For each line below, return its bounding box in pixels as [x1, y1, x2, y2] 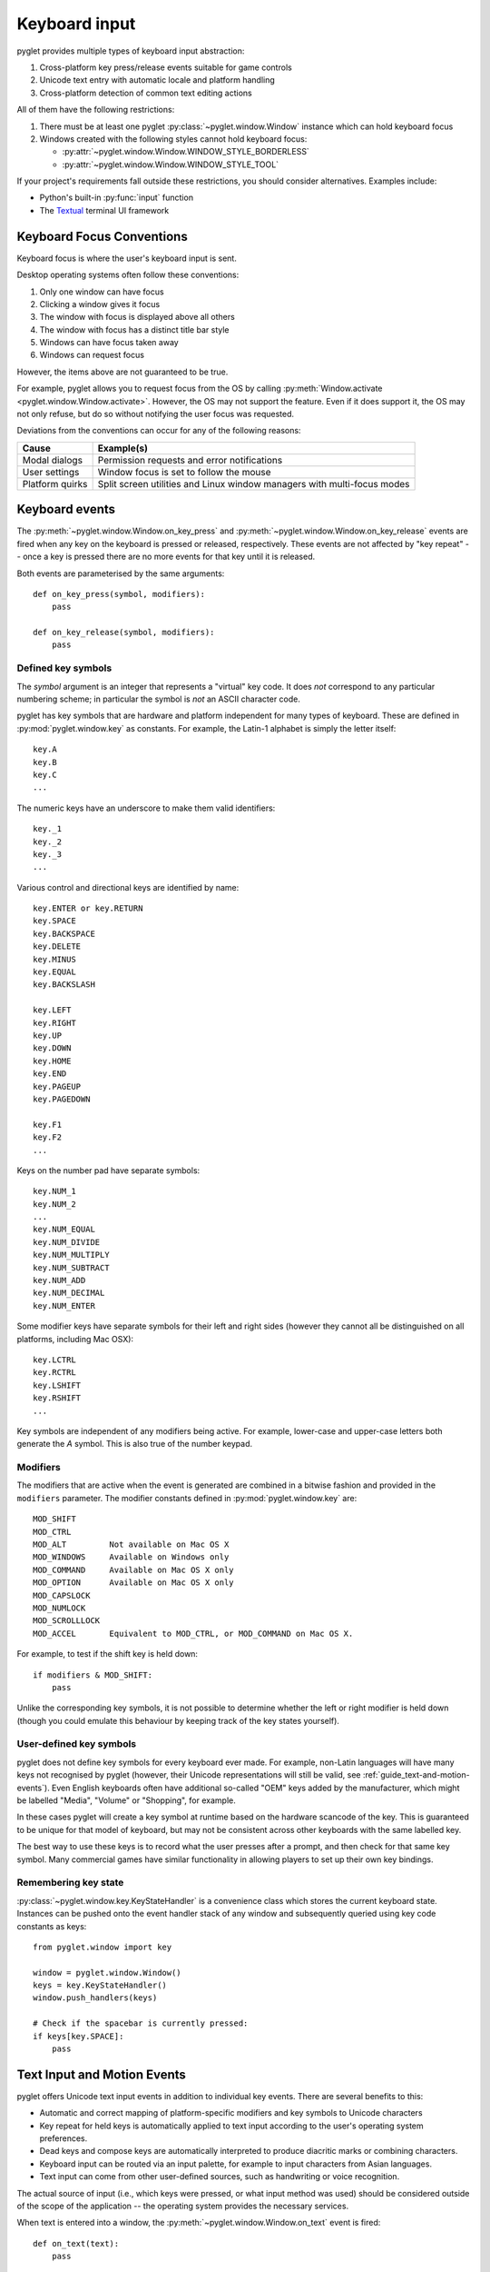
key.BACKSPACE [33, 928, 95, 939]
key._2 [33, 836, 63, 847]
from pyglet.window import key [33, 1941, 172, 1952]
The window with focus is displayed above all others [39, 312, 235, 323]
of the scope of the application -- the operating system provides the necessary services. [16, 2200, 349, 2212]
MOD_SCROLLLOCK [33, 1616, 101, 1626]
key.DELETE [33, 942, 82, 952]
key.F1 [33, 1119, 63, 1130]
